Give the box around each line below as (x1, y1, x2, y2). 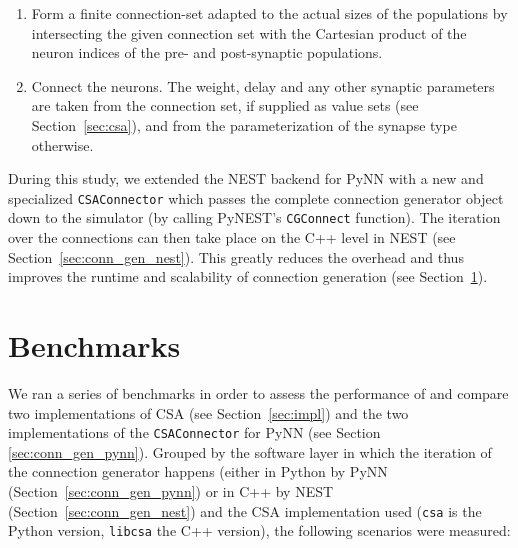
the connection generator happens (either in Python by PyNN (8, 461, 388, 482)
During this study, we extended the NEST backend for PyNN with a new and (8, 168, 484, 189)
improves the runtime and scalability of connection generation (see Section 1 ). (8, 266, 488, 287)
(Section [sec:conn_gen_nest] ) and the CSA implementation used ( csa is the (8, 500, 482, 521)
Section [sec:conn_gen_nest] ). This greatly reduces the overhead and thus (8, 246, 464, 267)
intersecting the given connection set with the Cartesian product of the (31, 22, 467, 43)
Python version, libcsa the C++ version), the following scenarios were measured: (8, 520, 511, 541)
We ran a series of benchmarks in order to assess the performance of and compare (8, 382, 509, 403)
